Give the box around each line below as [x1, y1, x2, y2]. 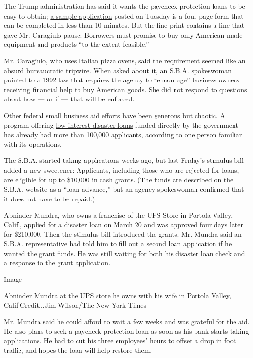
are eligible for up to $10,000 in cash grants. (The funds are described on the [4, 174, 234, 184]
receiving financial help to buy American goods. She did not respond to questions [4, 84, 247, 94]
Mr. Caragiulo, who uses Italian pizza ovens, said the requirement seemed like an [4, 55, 246, 65]
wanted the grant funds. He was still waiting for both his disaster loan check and [4, 248, 245, 258]
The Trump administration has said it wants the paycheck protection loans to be [4, 1, 245, 11]
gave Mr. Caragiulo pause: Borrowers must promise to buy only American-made [4, 29, 243, 40]
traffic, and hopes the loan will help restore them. [4, 345, 152, 355]
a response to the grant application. [4, 258, 111, 268]
